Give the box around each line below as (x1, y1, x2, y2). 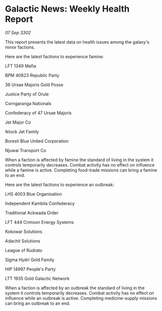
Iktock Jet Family (5, 128, 39, 134)
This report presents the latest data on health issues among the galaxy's (5, 39, 149, 45)
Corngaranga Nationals (5, 100, 52, 106)
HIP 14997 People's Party (5, 266, 56, 272)
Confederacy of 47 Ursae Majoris (5, 110, 72, 116)
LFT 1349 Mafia (5, 63, 36, 69)
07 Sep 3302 (5, 30, 31, 35)
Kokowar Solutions (5, 229, 43, 234)
